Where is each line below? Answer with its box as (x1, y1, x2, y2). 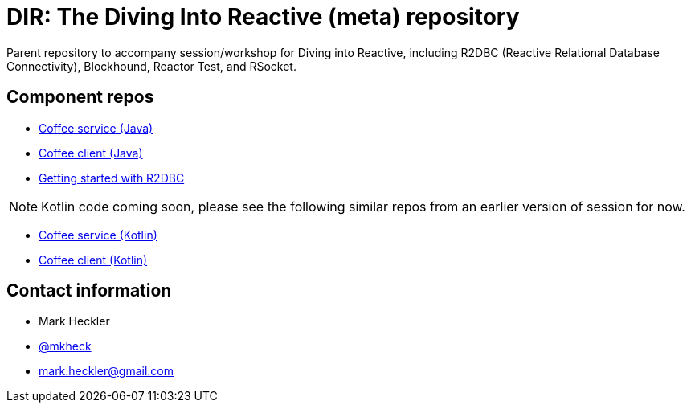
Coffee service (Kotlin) (39, 227, 157, 242)
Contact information (6, 280, 172, 301)
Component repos (6, 87, 154, 108)
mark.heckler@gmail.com (39, 364, 174, 378)
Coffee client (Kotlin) (39, 252, 148, 267)
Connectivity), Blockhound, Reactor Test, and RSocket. (6, 59, 296, 73)
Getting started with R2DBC (39, 170, 185, 185)
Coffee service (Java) (39, 121, 153, 135)
